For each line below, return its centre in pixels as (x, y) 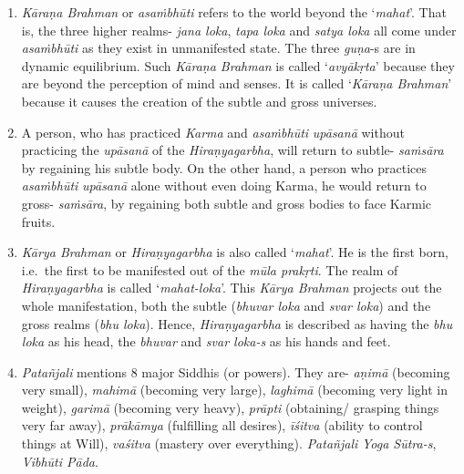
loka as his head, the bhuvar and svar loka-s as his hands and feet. (206, 341)
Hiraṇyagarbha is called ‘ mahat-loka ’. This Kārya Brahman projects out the (232, 288)
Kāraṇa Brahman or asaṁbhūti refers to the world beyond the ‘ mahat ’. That (234, 12)
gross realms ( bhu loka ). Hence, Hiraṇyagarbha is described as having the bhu (237, 323)
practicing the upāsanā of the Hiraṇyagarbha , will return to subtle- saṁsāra (232, 150)
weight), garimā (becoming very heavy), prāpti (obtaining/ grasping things (230, 407)
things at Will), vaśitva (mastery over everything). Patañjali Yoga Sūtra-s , (229, 443)
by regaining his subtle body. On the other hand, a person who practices (224, 167)
